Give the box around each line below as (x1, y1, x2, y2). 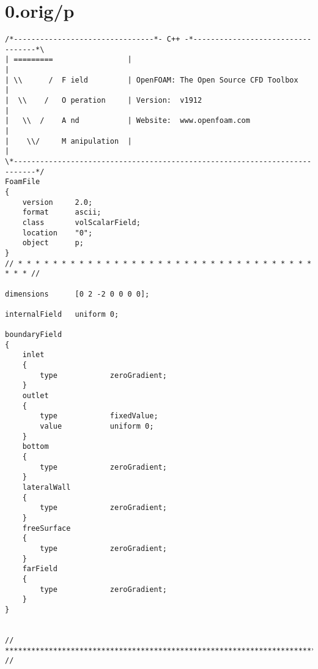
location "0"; (22, 228, 93, 237)
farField (22, 564, 57, 574)
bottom (22, 442, 49, 451)
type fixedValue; (40, 412, 158, 421)
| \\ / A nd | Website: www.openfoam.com (5, 116, 250, 125)
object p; (22, 238, 84, 248)
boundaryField (5, 330, 62, 339)
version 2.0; (22, 198, 93, 207)
